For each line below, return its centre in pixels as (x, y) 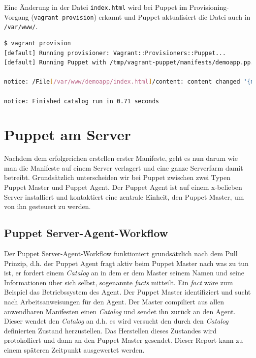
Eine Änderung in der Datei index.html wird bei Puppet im (96, 7)
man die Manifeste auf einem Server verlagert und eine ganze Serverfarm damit (124, 167)
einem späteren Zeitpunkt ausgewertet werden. (74, 349)
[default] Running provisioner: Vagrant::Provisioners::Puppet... (115, 53)
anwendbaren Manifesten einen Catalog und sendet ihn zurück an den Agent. (120, 311)
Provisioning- (209, 7)
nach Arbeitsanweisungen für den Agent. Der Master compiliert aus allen (114, 301)
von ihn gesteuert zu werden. (48, 206)
